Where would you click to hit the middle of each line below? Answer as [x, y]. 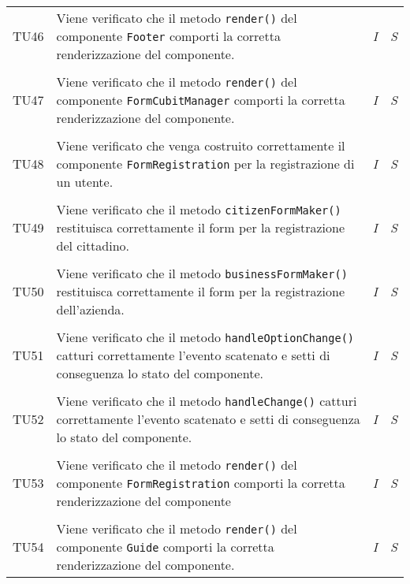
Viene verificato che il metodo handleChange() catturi [207, 401]
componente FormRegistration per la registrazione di [205, 164]
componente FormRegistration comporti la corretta [201, 483]
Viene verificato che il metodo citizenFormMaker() [199, 209]
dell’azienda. [90, 309]
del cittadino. [93, 246]
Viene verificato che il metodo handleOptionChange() [205, 337]
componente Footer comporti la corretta [168, 36]
